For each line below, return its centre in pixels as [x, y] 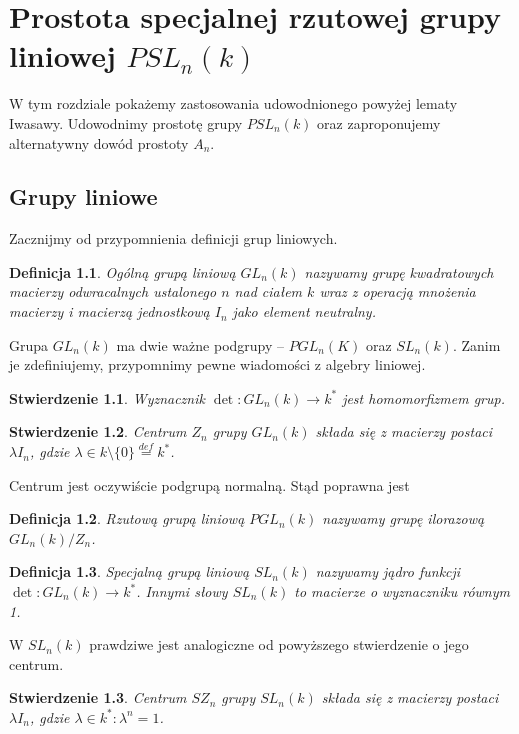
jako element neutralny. [304, 311]
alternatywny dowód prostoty [99, 142]
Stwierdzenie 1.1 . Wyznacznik [107, 397]
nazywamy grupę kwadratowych [399, 271]
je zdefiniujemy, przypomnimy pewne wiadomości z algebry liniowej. [217, 364]
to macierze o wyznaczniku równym [402, 591]
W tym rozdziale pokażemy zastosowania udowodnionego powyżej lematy [233, 103]
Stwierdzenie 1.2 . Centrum [98, 431]
